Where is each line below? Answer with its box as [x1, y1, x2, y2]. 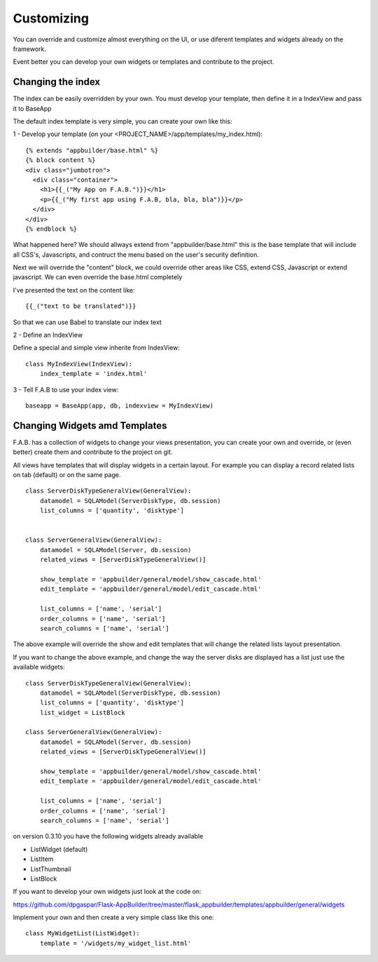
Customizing [13, 11, 89, 26]
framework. [13, 44, 47, 53]
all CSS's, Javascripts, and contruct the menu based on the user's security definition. [13, 250, 259, 259]
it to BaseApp [13, 104, 52, 112]
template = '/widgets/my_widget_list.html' [39, 939, 192, 947]
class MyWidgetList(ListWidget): [25, 930, 140, 937]
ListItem [30, 855, 54, 863]
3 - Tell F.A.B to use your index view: [13, 385, 119, 394]
